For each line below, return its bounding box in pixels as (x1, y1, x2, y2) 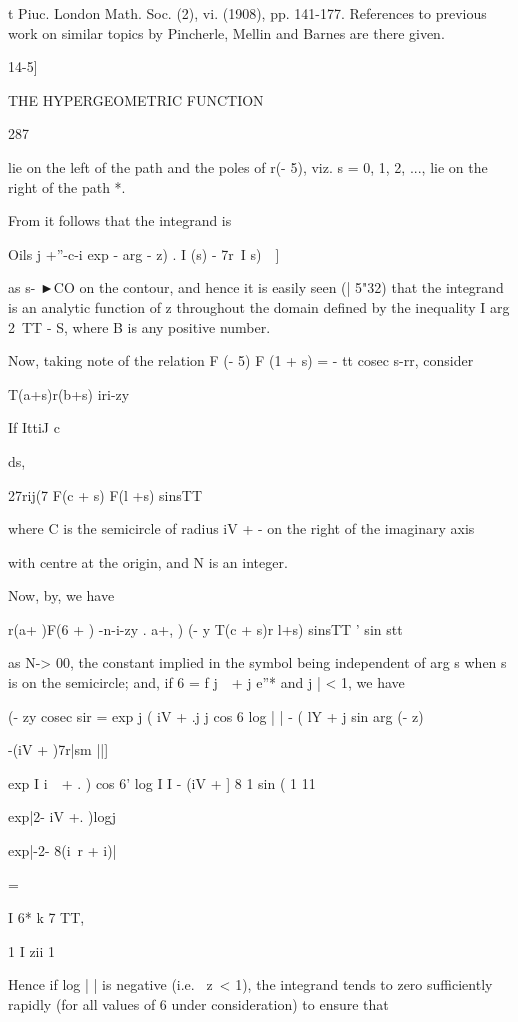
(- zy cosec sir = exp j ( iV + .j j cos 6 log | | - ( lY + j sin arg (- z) (8, 705, 424, 726)
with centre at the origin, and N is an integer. (8, 551, 288, 572)
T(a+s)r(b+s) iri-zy (8, 383, 130, 404)
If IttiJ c (8, 417, 60, 438)
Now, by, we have (8, 585, 115, 606)
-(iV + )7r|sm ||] (8, 739, 109, 760)
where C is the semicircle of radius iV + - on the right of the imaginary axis (8, 518, 475, 539)
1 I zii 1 (8, 940, 56, 961)
